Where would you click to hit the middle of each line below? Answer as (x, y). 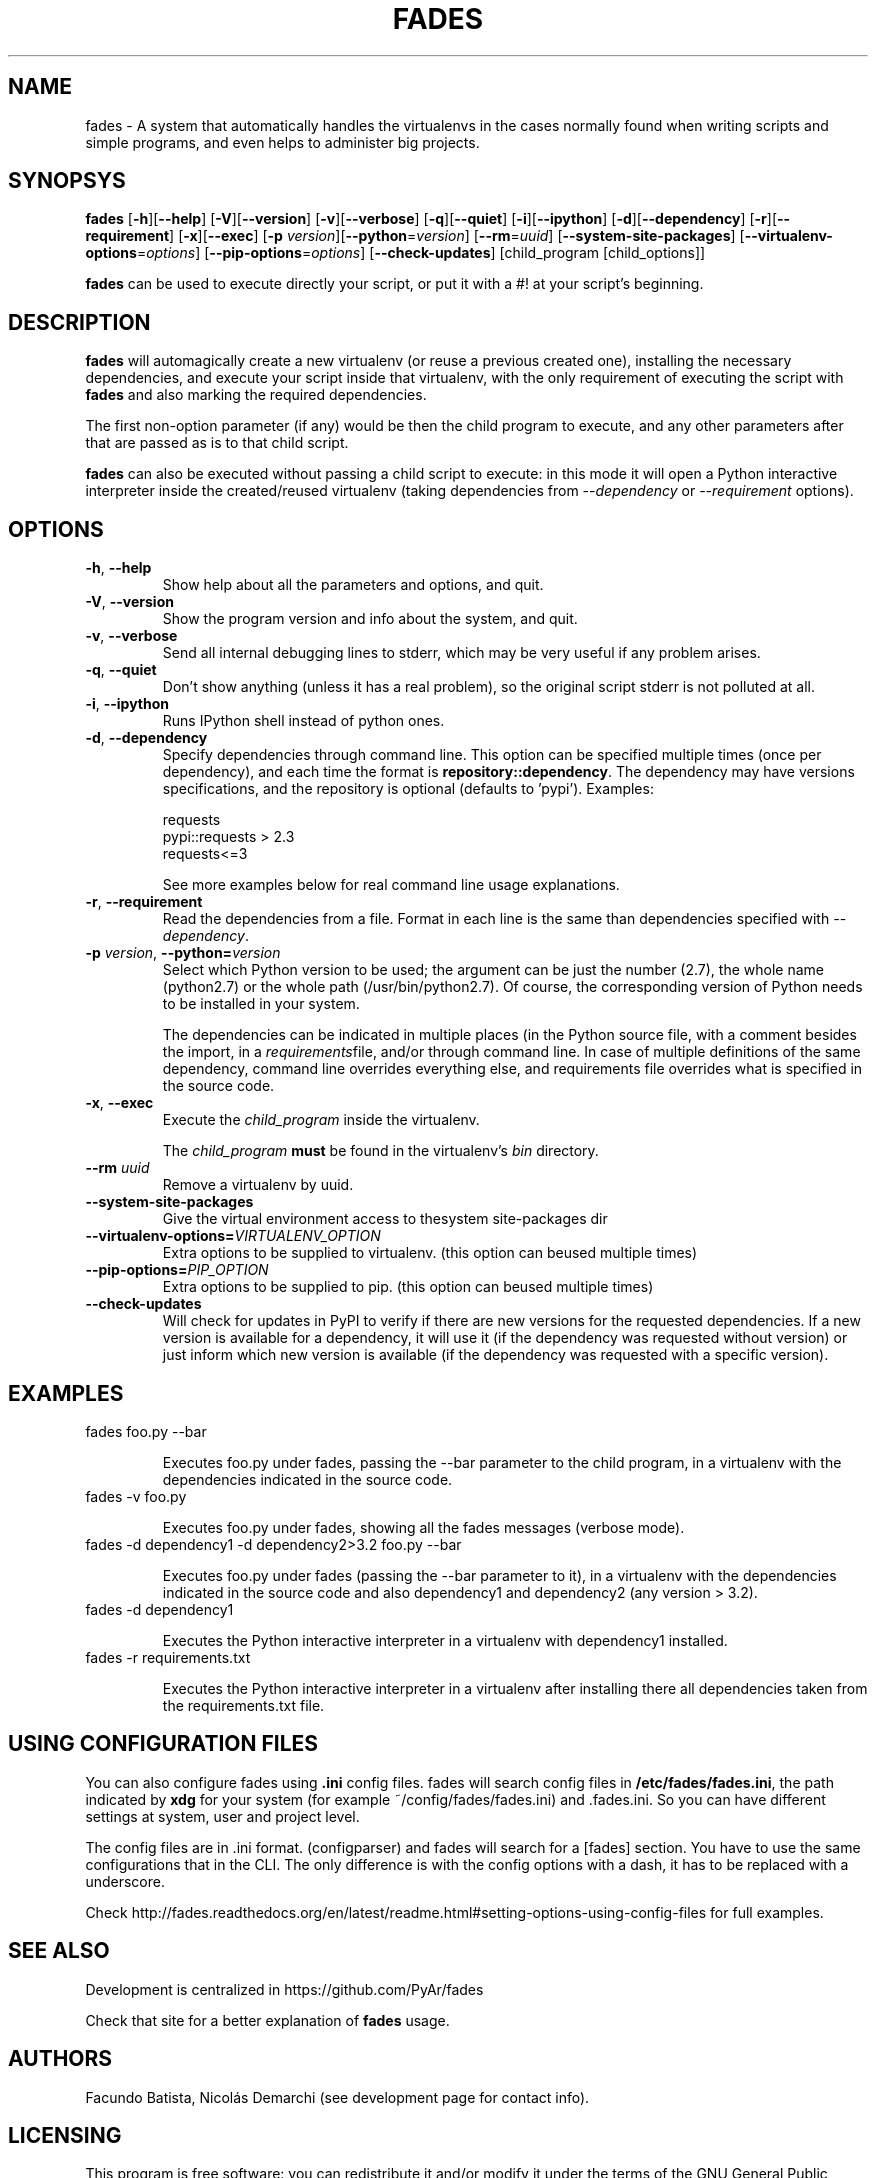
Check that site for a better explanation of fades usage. (267, 2020)
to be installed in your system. (261, 1004)
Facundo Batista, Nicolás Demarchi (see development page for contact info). (337, 2097)
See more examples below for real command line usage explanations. (391, 885)
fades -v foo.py (136, 1496)
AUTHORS (60, 2059)
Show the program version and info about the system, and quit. (370, 619)
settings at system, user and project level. (222, 1816)
